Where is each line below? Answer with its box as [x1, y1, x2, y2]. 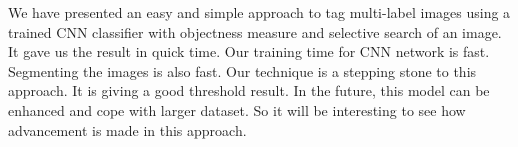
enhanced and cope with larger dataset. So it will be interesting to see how [8, 99, 466, 120]
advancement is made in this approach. [8, 119, 247, 140]
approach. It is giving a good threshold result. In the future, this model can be [8, 80, 490, 101]
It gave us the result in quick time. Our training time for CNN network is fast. [8, 41, 490, 62]
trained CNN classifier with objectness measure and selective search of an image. [8, 21, 502, 42]
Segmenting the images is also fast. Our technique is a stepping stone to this [8, 60, 477, 81]
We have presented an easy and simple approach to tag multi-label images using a [8, 2, 511, 22]
